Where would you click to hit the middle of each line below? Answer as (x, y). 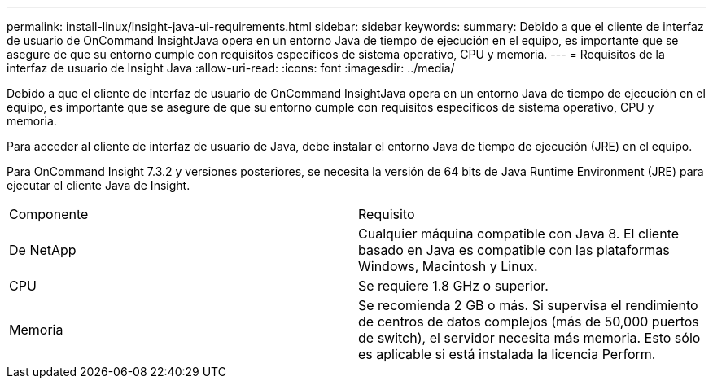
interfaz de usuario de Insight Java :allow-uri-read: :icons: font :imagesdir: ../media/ (231, 68)
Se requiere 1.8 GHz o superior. (453, 286)
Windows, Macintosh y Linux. (448, 266)
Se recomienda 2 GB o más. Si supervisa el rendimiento (528, 305)
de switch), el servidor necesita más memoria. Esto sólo (529, 338)
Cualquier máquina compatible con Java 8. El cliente (519, 234)
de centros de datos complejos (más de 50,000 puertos (529, 322)
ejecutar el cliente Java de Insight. (98, 185)
